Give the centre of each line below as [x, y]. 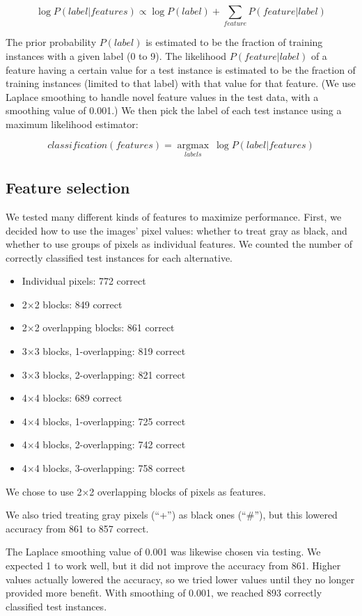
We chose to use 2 [44, 491]
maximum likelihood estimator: [72, 124]
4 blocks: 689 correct [78, 398]
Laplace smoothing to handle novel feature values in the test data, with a [162, 96]
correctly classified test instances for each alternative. [119, 257]
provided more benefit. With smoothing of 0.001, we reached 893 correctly [164, 593]
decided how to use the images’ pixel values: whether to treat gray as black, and [176, 230]
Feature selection [68, 188]
